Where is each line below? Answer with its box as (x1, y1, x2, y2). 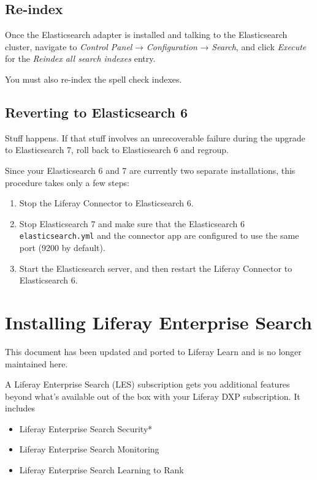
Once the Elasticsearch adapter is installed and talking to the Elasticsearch (5, 28, 288, 41)
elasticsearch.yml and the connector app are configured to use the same (19, 229, 299, 242)
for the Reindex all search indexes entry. (5, 52, 156, 65)
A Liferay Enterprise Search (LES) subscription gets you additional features (5, 378, 290, 391)
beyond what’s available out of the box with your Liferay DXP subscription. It (5, 389, 300, 402)
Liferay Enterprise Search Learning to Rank (19, 463, 184, 476)
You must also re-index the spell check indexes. (5, 72, 182, 85)
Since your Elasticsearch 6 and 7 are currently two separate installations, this (5, 163, 296, 176)
